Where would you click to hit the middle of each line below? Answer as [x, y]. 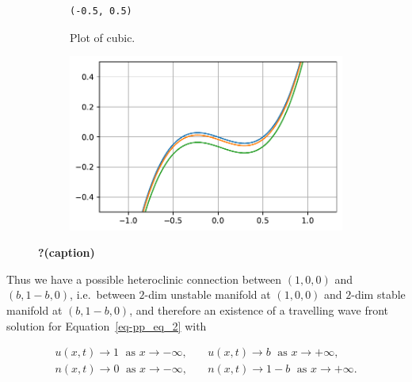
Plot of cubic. [103, 37]
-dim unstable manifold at [208, 294]
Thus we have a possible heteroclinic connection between [144, 279]
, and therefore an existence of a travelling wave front [259, 310]
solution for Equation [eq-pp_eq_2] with [107, 325]
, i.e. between [103, 294]
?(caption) [67, 252]
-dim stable [378, 294]
